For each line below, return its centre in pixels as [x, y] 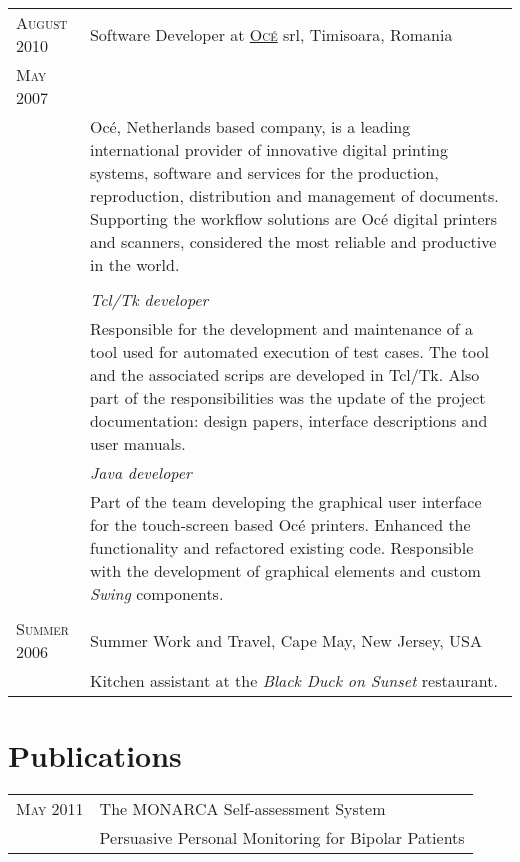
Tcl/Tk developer [149, 299]
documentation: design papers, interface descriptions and [288, 420]
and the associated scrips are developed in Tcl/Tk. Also [284, 374]
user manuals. [137, 443]
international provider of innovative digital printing [269, 149]
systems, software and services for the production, [264, 172]
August [42, 22]
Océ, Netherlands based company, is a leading [250, 126]
